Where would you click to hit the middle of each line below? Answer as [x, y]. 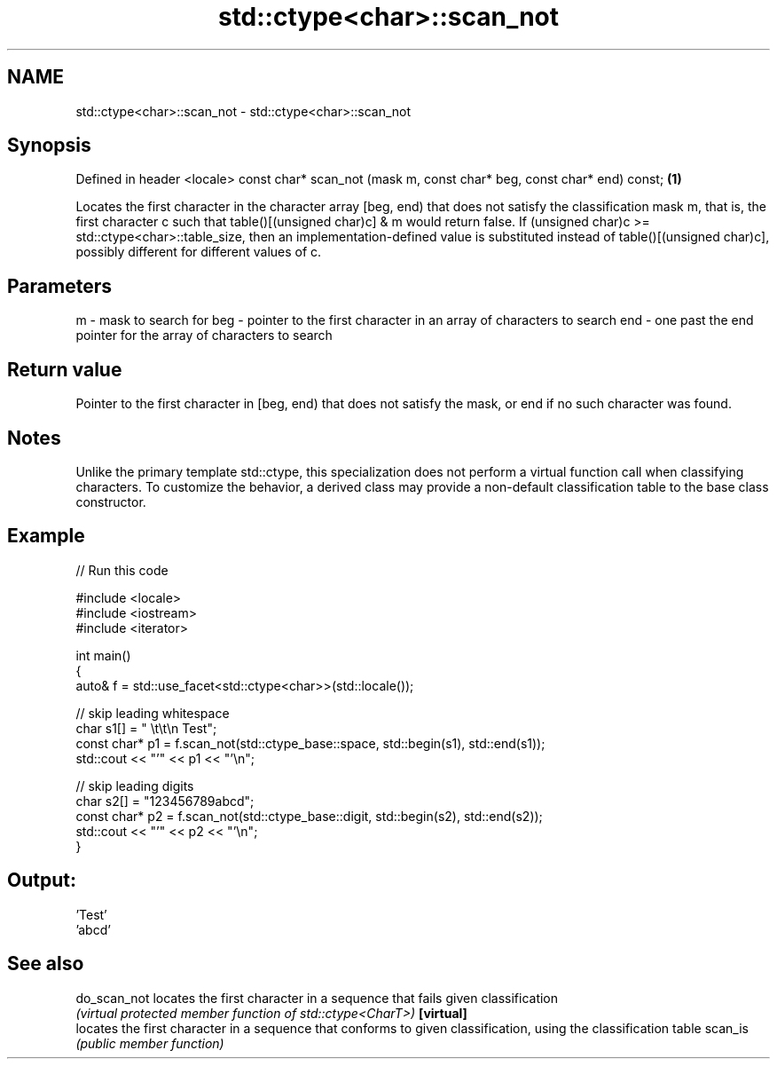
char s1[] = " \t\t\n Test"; [146, 728]
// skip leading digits [135, 786]
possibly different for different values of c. [199, 252]
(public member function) [150, 1043]
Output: [42, 880]
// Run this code [122, 570]
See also [46, 964]
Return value [65, 369]
